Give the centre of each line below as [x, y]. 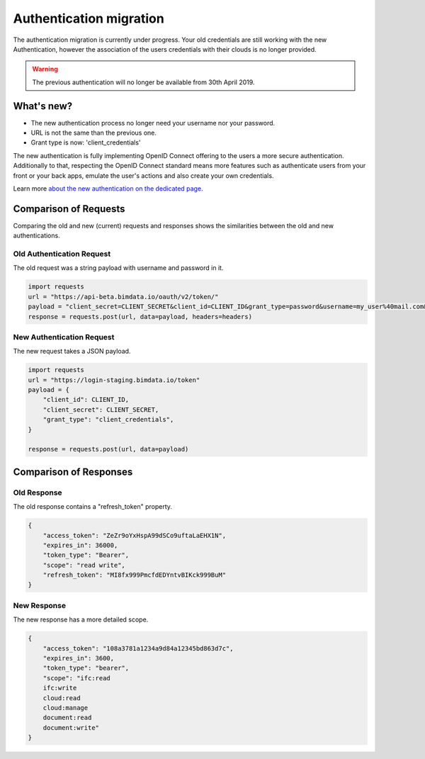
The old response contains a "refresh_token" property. [93, 507]
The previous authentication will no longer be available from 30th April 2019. [143, 82]
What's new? [43, 106]
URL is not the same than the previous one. [94, 133]
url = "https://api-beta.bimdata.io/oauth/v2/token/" [123, 297]
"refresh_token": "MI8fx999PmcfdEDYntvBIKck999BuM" [135, 575]
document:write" [71, 727]
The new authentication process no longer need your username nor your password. [153, 123]
